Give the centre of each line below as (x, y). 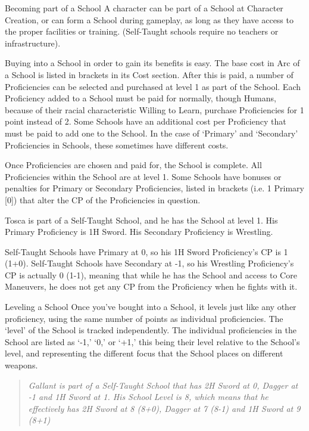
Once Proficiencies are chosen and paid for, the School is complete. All (133, 165)
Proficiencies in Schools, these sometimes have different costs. (117, 145)
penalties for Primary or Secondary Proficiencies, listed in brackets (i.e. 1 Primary (154, 188)
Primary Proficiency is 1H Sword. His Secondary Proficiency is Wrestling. (139, 232)
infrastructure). (33, 43)
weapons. (21, 365)
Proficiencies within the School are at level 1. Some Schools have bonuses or (143, 176)
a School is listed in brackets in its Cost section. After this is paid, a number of (149, 74)
